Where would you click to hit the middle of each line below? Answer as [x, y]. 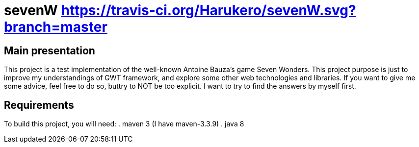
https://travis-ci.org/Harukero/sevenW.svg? [209, 10]
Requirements [39, 105]
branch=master [56, 27]
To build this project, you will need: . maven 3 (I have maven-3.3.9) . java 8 [124, 124]
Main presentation [50, 50]
